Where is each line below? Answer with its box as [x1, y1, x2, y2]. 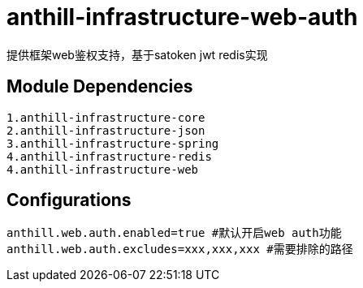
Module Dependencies [6, 76, 193, 97]
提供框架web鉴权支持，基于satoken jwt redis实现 [6, 47, 268, 62]
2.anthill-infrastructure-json [6, 123, 205, 137]
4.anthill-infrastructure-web [6, 162, 199, 176]
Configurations [6, 190, 132, 211]
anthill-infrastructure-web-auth [6, 3, 358, 31]
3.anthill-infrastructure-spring [6, 136, 219, 150]
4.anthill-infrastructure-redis [6, 149, 212, 163]
